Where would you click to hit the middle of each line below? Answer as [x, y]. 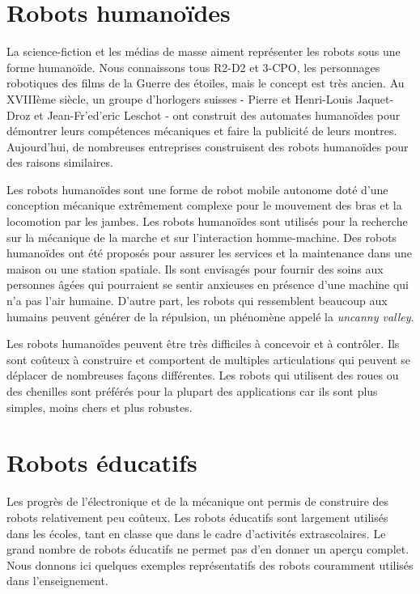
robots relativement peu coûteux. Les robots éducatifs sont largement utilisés [197, 517]
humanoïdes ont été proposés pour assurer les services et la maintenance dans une [209, 253]
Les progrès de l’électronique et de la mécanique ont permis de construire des [198, 501]
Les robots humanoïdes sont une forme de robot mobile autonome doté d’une [197, 189]
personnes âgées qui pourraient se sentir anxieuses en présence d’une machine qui [208, 284]
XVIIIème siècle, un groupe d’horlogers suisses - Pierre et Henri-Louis [180, 98]
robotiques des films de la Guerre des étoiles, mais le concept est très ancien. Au [206, 83]
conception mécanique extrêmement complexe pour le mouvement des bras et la [204, 205]
